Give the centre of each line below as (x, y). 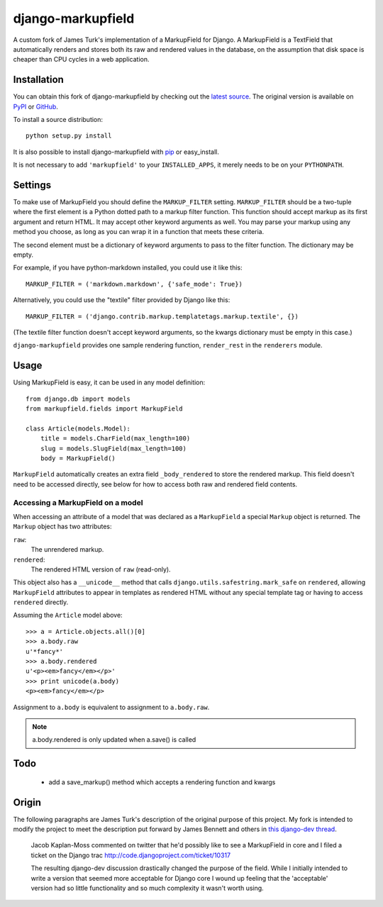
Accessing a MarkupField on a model (78, 502)
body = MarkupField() (78, 458)
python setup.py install (69, 136)
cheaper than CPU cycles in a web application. (81, 60)
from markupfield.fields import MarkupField (105, 409)
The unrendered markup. (67, 550)
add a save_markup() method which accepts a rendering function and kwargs (162, 782)
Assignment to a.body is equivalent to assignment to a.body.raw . (111, 707)
